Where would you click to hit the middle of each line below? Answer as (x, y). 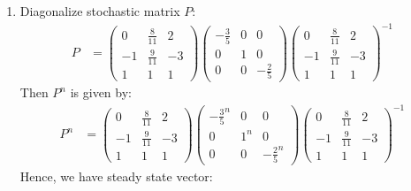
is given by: (101, 92)
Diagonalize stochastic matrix (100, 11)
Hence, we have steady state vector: (116, 176)
